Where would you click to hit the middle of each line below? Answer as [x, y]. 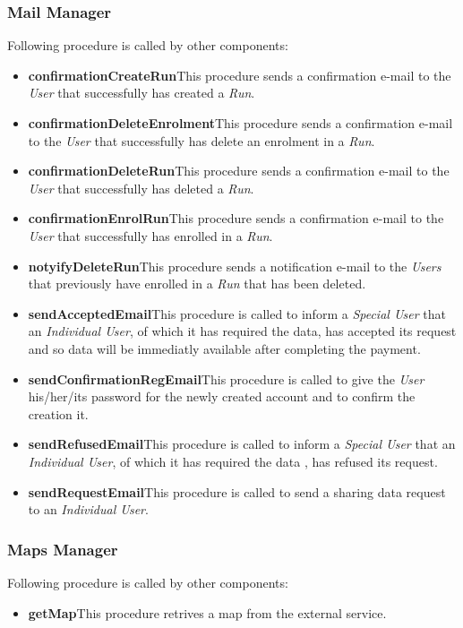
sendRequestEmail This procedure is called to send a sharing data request [237, 491]
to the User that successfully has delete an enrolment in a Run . [201, 140]
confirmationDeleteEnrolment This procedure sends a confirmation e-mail [240, 123]
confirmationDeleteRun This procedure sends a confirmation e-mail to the [239, 171]
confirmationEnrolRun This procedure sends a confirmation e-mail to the [236, 218]
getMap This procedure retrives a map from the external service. [207, 612]
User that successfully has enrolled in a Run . [150, 235]
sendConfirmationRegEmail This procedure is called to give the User [226, 379]
